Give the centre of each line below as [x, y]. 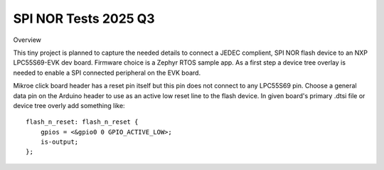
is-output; [59, 142]
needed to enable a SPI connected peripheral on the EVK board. [107, 73]
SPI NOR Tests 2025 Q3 [84, 18]
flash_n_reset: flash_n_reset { [82, 122]
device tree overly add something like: [69, 105]
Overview [27, 40]
